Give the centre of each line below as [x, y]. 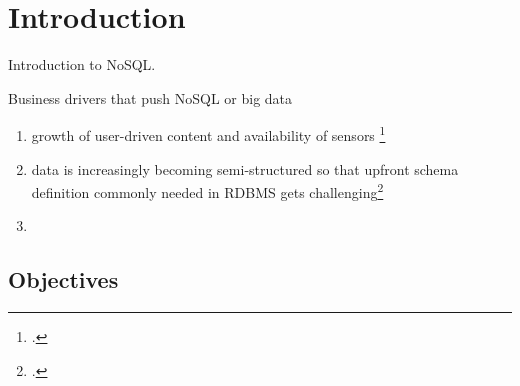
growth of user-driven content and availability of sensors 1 [208, 133]
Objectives [63, 279]
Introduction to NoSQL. [82, 64]
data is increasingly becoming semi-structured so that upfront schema [245, 168]
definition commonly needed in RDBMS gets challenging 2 [207, 190]
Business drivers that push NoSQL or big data [150, 97]
